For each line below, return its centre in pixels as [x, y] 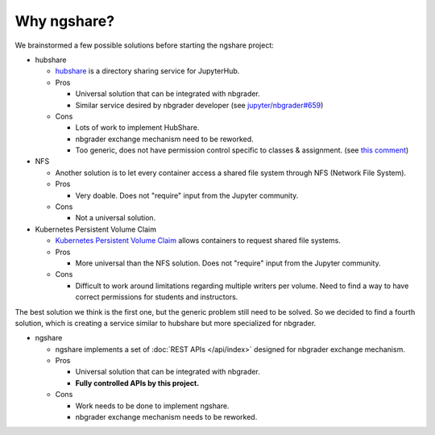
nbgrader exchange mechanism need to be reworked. [164, 139]
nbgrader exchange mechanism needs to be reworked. [166, 417]
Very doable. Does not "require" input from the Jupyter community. [187, 195]
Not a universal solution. [116, 218]
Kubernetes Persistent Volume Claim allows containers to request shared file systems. [198, 241]
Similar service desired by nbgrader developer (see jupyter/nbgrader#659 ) [199, 105]
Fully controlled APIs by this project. [137, 383]
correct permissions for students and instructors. [157, 297]
